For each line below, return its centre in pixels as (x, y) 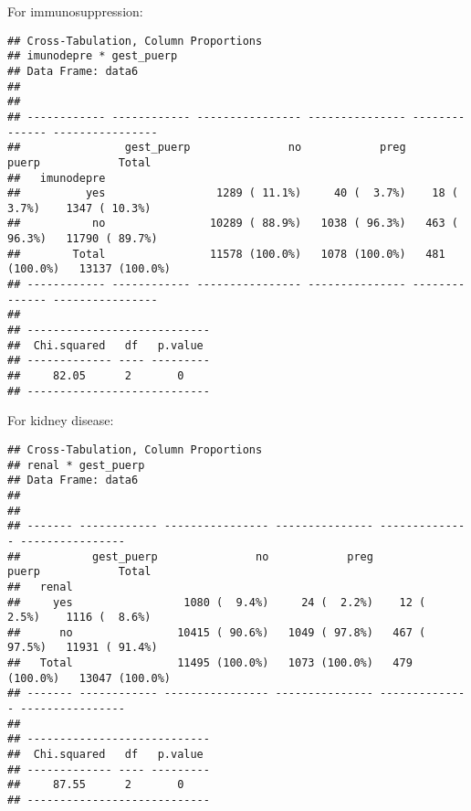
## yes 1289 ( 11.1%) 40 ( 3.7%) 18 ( (233, 193)
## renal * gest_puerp (76, 465)
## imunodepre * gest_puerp (93, 56)
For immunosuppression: (75, 11)
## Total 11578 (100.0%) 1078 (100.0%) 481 (226, 254)
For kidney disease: (61, 420)
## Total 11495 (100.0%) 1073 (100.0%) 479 (210, 663)
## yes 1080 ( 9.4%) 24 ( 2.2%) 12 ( (217, 602)
